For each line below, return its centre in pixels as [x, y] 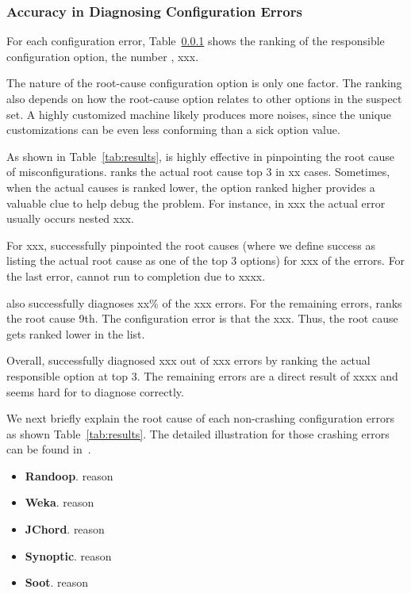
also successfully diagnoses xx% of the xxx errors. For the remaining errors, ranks [204, 302]
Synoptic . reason [68, 555]
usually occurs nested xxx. [70, 218]
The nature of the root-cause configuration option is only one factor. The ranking [204, 83]
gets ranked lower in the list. [76, 333]
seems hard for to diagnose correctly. [95, 391]
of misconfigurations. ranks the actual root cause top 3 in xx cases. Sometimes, [198, 172]
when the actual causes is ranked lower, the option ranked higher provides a [191, 187]
